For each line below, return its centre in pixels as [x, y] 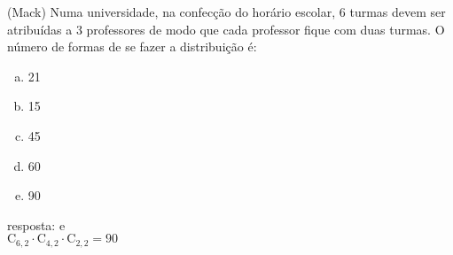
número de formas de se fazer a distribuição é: [132, 46]
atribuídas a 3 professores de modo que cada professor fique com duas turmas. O [226, 29]
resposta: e [36, 224]
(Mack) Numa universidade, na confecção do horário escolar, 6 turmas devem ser [226, 12]
